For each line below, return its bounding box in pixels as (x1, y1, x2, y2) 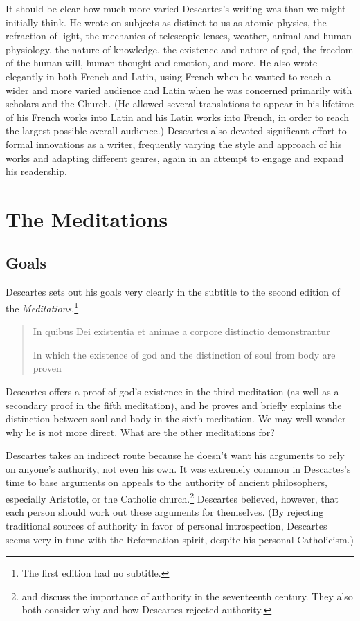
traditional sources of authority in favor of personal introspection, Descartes (6, 518, 327, 532)
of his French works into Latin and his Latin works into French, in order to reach (6, 109, 350, 124)
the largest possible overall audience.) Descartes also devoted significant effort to (6, 123, 347, 138)
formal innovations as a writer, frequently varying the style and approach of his (6, 136, 342, 151)
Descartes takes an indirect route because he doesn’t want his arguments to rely (6, 448, 345, 462)
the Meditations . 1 (6, 298, 79, 315)
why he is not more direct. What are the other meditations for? (6, 424, 275, 439)
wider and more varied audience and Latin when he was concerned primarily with (6, 82, 352, 97)
